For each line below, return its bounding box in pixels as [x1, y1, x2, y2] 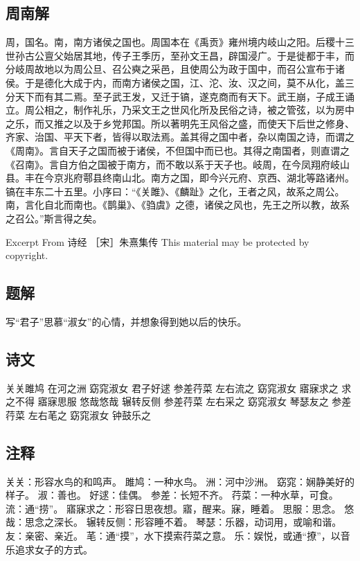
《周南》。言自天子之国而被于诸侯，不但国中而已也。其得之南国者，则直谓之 [6, 143, 350, 157]
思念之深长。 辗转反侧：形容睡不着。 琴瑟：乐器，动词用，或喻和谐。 [24, 515, 342, 529]
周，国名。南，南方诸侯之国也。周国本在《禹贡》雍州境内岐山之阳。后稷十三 [6, 35, 354, 49]
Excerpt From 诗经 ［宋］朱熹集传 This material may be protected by [6, 234, 309, 249]
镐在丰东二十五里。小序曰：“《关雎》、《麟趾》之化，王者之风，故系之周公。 [6, 184, 345, 198]
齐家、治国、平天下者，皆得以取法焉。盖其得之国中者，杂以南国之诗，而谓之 [6, 130, 354, 144]
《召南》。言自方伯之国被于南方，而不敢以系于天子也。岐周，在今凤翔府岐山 [6, 157, 350, 171]
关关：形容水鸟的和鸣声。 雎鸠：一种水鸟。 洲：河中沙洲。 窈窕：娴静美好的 [6, 474, 354, 488]
